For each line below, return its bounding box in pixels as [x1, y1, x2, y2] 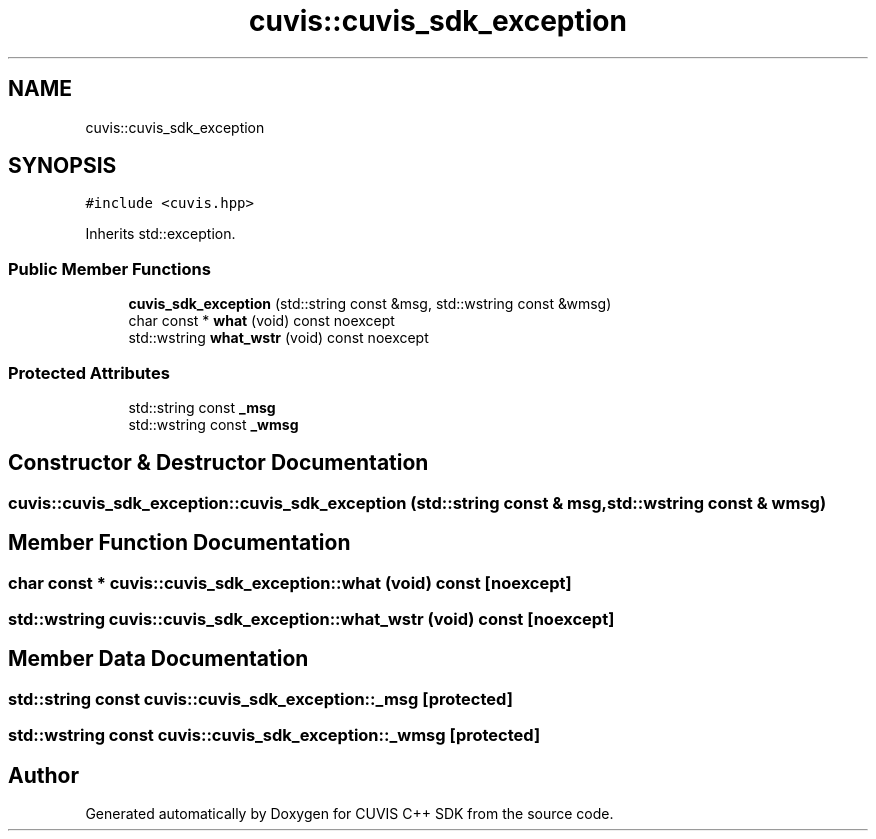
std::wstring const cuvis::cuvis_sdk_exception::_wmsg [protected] [8, 725, 541, 746]
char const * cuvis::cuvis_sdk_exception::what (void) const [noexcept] [8, 572, 572, 593]
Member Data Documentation [8, 646, 309, 672]
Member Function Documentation [8, 530, 351, 556]
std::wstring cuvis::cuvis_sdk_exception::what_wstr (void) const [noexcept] [8, 609, 615, 629]
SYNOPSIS [8, 153, 117, 179]
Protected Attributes [8, 362, 170, 383]
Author [8, 762, 79, 788]
